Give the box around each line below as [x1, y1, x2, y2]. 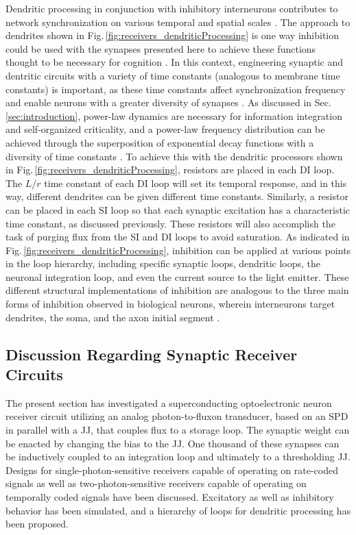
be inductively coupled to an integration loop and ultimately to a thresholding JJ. [5, 449, 351, 464]
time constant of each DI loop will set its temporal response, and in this [44, 175, 347, 190]
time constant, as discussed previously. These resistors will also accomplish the [5, 216, 335, 230]
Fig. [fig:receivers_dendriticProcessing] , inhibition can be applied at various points [5, 242, 351, 257]
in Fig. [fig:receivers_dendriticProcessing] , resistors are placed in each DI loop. [5, 162, 335, 177]
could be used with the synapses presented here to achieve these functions [5, 41, 316, 55]
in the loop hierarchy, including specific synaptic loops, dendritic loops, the [5, 256, 320, 271]
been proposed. [5, 517, 69, 531]
